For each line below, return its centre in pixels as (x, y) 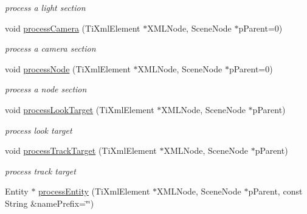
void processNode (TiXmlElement (68, 68)
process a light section (45, 7)
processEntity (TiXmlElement (94, 191)
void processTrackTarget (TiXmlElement (81, 150)
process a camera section (50, 48)
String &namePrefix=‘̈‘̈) (50, 203)
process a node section (46, 89)
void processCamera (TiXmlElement (73, 28)
